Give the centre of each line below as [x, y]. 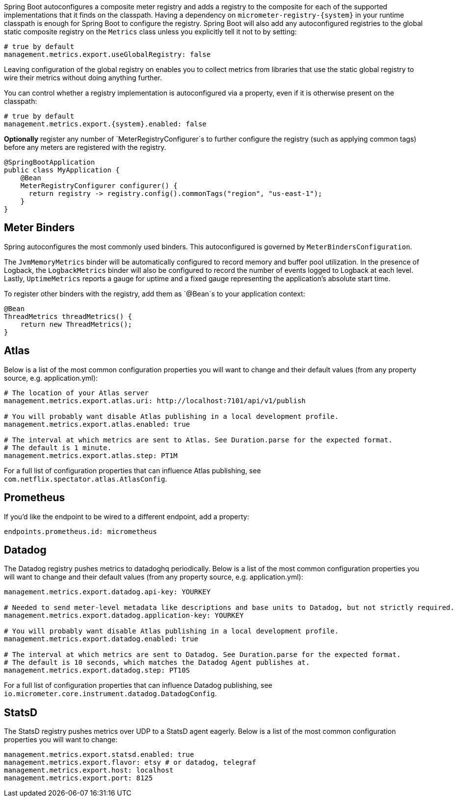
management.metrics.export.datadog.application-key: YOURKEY [124, 616]
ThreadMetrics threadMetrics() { [68, 316]
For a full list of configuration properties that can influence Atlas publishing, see [132, 470]
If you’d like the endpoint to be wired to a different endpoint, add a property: [127, 516]
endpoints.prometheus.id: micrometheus [80, 531]
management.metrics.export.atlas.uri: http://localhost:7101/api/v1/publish [155, 400]
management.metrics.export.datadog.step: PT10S [97, 670]
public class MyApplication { [62, 170]
